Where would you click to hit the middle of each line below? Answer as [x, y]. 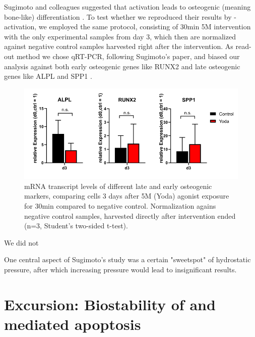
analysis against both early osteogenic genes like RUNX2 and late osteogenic [122, 66]
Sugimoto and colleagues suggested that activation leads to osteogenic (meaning [127, 7]
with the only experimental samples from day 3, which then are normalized [120, 36]
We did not [21, 242]
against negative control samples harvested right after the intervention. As [119, 46]
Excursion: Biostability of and [110, 304]
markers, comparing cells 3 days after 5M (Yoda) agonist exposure [127, 196]
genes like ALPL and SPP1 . [48, 76]
